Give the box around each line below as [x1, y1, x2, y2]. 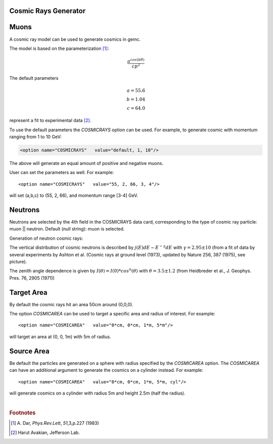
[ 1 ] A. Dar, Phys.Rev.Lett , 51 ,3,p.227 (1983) [11, 420, 100, 426]
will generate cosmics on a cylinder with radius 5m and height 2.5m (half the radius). [9, 390, 186, 396]
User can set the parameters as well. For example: [9, 170, 114, 176]
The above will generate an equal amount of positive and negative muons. [9, 160, 164, 166]
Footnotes [9, 409, 36, 416]
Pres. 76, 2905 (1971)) [9, 275, 55, 281]
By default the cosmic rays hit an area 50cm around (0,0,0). [9, 301, 133, 307]
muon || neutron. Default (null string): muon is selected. [9, 226, 125, 232]
